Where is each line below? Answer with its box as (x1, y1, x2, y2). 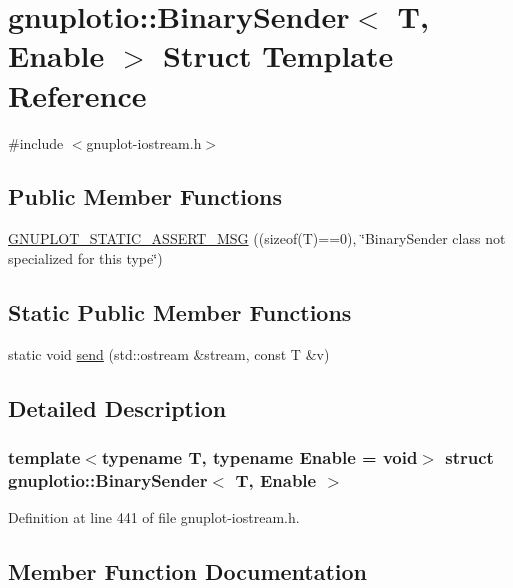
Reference (8, 74, 147, 115)
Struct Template (163, 35, 394, 76)
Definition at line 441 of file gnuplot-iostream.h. (8, 507, 300, 528)
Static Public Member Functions (8, 296, 352, 327)
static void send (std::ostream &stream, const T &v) (8, 343, 330, 364)
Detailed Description (8, 392, 227, 423)
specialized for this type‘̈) (8, 247, 163, 268)
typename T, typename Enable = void (101, 444, 418, 469)
